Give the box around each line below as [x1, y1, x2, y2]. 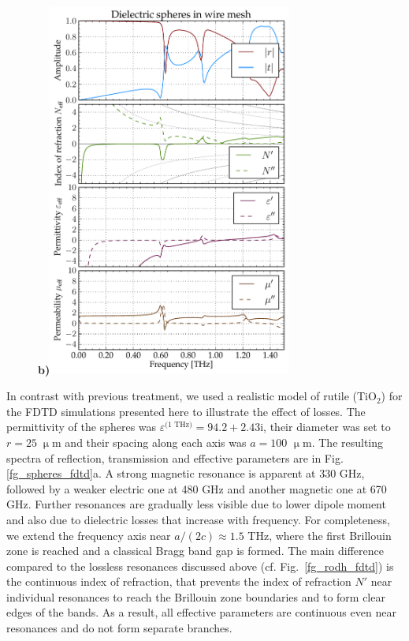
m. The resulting [303, 433, 384, 450]
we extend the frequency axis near [6, 527, 171, 543]
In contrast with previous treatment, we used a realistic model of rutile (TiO [6, 388, 377, 404]
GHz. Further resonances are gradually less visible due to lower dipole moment [6, 496, 386, 512]
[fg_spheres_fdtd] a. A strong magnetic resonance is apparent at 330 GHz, [6, 465, 365, 482]
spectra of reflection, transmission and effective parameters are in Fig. [6, 449, 344, 466]
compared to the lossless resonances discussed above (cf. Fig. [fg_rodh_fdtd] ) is [6, 557, 394, 574]
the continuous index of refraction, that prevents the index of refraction [6, 573, 351, 590]
